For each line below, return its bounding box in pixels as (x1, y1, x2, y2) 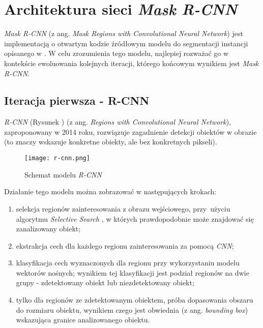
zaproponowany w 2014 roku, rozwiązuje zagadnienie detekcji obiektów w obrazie (4, 126, 257, 137)
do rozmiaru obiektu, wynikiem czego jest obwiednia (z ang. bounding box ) (16, 304, 248, 315)
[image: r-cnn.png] (24, 155, 90, 162)
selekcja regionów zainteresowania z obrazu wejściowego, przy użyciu (16, 203, 230, 214)
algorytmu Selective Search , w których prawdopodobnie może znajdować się (16, 213, 254, 224)
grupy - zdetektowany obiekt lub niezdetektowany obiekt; (16, 277, 194, 288)
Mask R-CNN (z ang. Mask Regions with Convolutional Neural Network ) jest (4, 28, 243, 39)
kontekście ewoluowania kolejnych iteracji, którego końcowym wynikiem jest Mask (4, 57, 259, 68)
